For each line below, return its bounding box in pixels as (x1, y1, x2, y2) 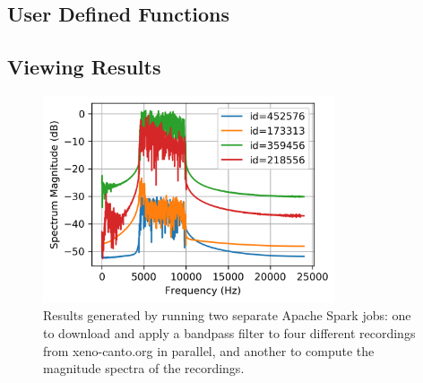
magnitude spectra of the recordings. (43, 359, 245, 378)
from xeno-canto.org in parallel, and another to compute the (43, 341, 375, 360)
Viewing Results (7, 53, 161, 81)
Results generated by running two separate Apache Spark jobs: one (43, 306, 411, 325)
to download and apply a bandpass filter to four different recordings (43, 323, 416, 342)
